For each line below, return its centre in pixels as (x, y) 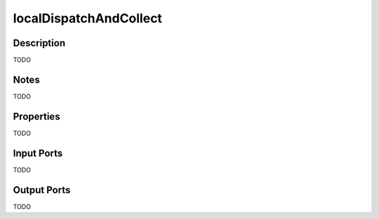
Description (39, 43)
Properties (36, 116)
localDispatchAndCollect (88, 18)
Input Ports (38, 153)
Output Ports (42, 190)
